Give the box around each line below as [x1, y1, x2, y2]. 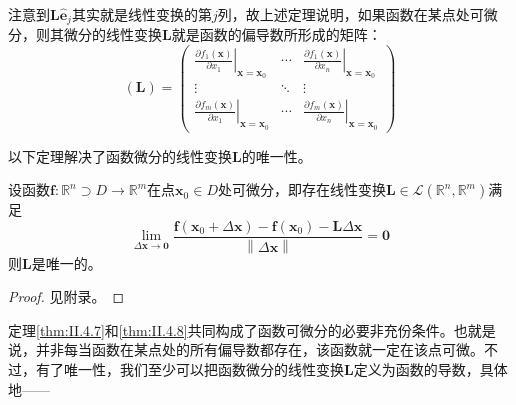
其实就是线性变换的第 [71, 4, 212, 24]
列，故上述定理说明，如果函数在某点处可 [217, 4, 484, 24]
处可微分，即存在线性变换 [217, 179, 386, 200]
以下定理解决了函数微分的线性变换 [8, 145, 232, 166]
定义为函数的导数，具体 [353, 359, 508, 380]
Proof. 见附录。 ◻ [8, 286, 125, 307]
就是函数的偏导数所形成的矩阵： [171, 24, 382, 45]
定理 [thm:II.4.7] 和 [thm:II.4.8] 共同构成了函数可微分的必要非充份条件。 [8, 319, 454, 340]
